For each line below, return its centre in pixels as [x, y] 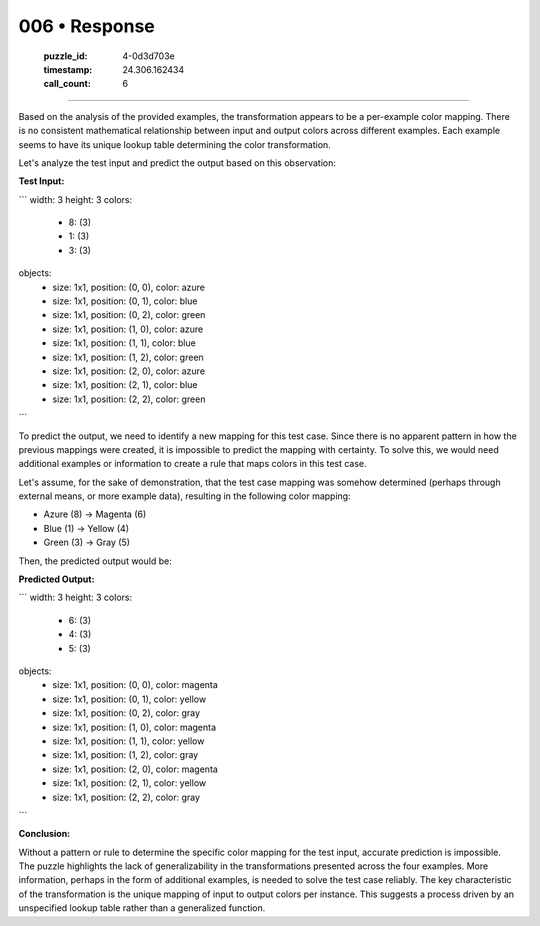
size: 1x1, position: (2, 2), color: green [129, 399]
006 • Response [86, 26]
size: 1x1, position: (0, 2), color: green [129, 315]
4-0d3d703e [148, 56]
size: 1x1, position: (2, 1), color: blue [125, 385]
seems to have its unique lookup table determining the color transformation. [175, 144]
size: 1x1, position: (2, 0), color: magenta [135, 769]
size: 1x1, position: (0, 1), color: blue [125, 301]
